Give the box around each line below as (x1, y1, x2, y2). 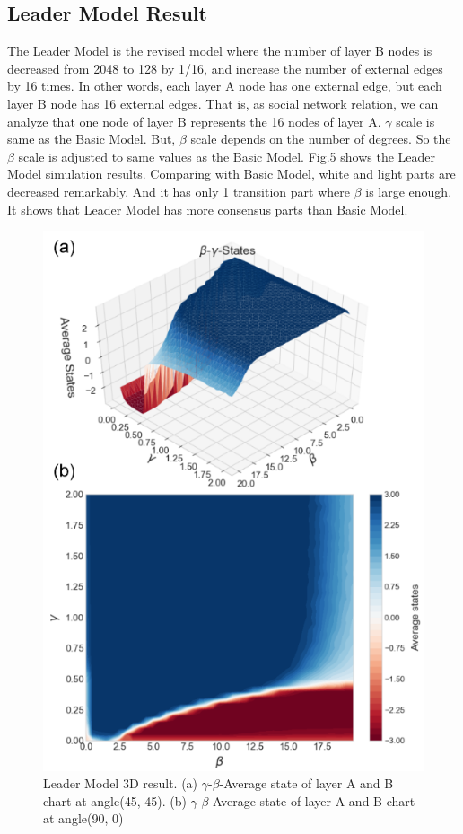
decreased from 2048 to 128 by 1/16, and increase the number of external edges (7, 58, 443, 77)
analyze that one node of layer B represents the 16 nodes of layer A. (7, 111, 381, 130)
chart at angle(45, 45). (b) (43, 791, 187, 810)
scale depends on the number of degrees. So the (190, 129, 451, 148)
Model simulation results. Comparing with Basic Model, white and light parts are (7, 164, 456, 183)
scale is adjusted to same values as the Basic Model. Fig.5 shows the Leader (18, 146, 435, 165)
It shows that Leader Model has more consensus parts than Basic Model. (7, 199, 408, 218)
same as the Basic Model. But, (7, 129, 176, 148)
